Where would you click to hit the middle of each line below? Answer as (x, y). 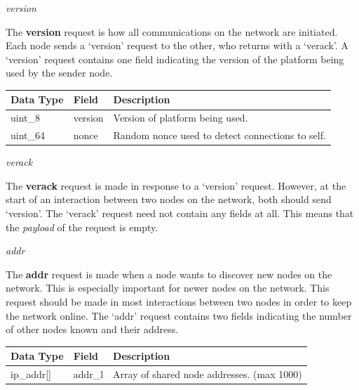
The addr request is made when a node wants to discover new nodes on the (169, 274)
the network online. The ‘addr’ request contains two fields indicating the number (179, 315)
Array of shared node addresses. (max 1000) (208, 374)
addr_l (88, 374)
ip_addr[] (31, 374)
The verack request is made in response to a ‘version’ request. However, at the (176, 185)
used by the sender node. (59, 73)
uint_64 (28, 135)
